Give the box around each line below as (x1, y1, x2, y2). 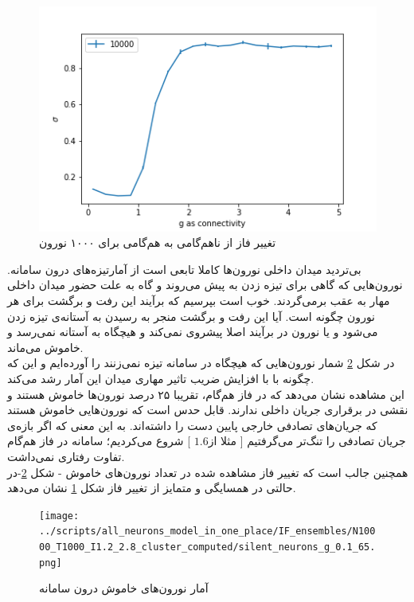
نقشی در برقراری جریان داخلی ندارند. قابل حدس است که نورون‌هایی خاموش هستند (7, 401, 408, 418)
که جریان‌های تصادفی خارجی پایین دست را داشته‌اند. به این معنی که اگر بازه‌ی (7, 416, 377, 433)
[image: (39, 510, 80, 522)
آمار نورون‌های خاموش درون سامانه (39, 580, 209, 596)
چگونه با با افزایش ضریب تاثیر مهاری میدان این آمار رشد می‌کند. (7, 370, 314, 386)
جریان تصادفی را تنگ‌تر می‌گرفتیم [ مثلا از (208, 432, 406, 449)
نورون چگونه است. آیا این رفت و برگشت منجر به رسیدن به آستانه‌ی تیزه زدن (7, 307, 376, 324)
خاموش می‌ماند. (7, 338, 84, 355)
